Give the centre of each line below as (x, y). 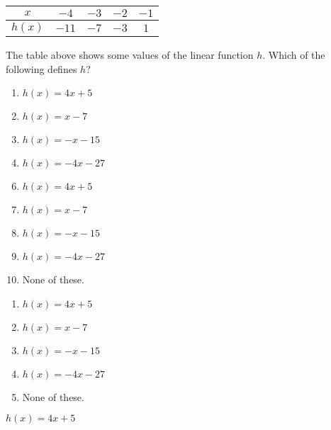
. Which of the (294, 55)
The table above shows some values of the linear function (130, 55)
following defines (41, 68)
